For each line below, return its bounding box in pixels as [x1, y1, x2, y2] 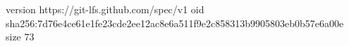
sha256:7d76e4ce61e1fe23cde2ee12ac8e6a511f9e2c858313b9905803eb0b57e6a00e [6, 15, 344, 30]
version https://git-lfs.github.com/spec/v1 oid [6, 2, 204, 16]
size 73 [6, 29, 35, 44]
